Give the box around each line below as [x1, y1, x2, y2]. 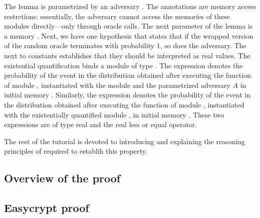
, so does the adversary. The [160, 40, 246, 51]
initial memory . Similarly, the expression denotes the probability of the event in [4, 89, 250, 100]
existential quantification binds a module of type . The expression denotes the [4, 60, 243, 70]
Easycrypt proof [4, 200, 89, 215]
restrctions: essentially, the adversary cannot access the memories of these [4, 11, 230, 21]
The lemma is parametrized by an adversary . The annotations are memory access [4, 1, 256, 11]
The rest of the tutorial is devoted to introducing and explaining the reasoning [4, 136, 245, 146]
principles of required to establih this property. [4, 146, 147, 156]
